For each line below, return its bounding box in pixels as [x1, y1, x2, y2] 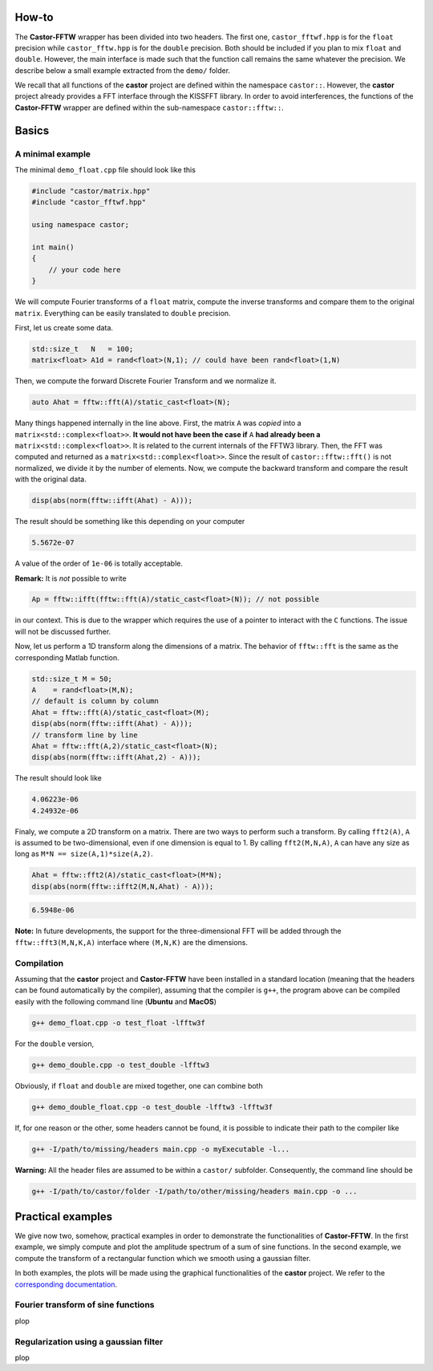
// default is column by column [31, 696, 160, 706]
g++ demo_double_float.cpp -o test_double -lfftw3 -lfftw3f [31, 1102, 273, 1111]
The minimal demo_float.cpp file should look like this [14, 165, 196, 175]
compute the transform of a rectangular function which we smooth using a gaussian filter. [14, 1253, 311, 1263]
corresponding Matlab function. [14, 652, 119, 662]
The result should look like [14, 773, 102, 783]
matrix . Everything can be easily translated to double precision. [14, 308, 232, 318]
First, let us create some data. [14, 322, 114, 332]
